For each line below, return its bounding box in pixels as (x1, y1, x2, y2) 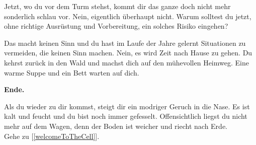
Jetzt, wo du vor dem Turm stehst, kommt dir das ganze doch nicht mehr (4, 1, 231, 11)
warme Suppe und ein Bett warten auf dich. (4, 67, 139, 78)
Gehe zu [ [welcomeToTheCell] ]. (4, 130, 100, 141)
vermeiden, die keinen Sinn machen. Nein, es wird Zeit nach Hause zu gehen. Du (4, 47, 252, 58)
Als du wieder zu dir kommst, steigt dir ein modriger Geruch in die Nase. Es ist (4, 101, 250, 111)
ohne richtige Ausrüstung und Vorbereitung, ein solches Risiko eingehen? (4, 21, 228, 31)
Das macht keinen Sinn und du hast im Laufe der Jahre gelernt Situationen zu (4, 37, 246, 48)
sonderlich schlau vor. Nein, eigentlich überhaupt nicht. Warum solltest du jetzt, (4, 11, 251, 21)
